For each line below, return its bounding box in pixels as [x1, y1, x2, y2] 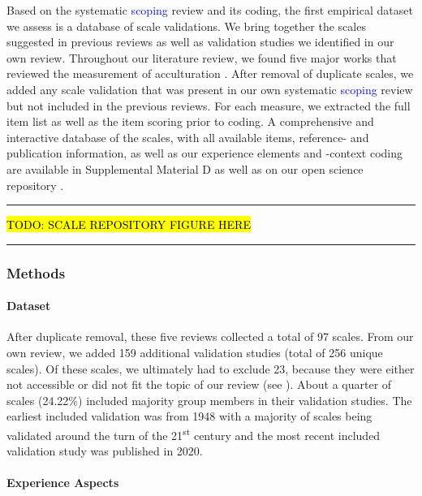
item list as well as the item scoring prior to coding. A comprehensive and [6, 113, 374, 130]
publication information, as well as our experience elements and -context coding [6, 144, 403, 162]
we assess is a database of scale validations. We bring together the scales [6, 17, 366, 34]
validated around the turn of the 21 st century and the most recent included [6, 424, 381, 443]
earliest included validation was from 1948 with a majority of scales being [6, 408, 372, 425]
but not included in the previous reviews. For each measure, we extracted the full [6, 97, 411, 114]
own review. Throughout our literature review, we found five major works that [6, 49, 397, 66]
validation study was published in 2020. [6, 442, 203, 459]
